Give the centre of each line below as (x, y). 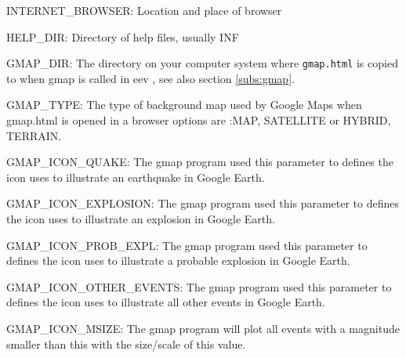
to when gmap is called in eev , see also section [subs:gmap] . (150, 78)
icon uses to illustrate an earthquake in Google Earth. (136, 177)
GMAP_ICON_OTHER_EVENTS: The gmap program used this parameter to (199, 286)
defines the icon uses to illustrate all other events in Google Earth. (166, 302)
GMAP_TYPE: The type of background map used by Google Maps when (184, 105)
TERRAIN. (34, 135)
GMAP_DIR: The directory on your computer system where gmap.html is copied (202, 63)
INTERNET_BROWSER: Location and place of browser (144, 10)
